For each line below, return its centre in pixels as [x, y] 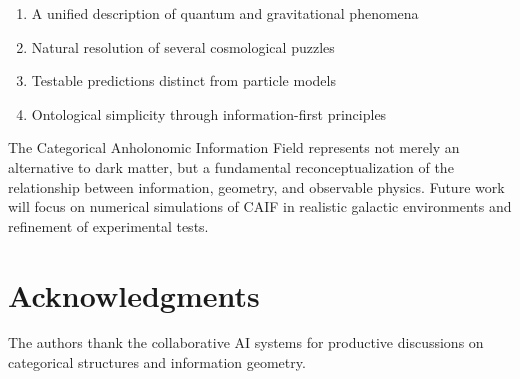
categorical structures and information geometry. [157, 362]
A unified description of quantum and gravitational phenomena [225, 13]
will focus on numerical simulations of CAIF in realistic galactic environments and [260, 206]
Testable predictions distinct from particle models [183, 80]
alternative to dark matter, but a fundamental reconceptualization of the [231, 166]
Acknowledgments [134, 294]
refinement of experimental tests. [108, 225]
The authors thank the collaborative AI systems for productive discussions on [246, 342]
